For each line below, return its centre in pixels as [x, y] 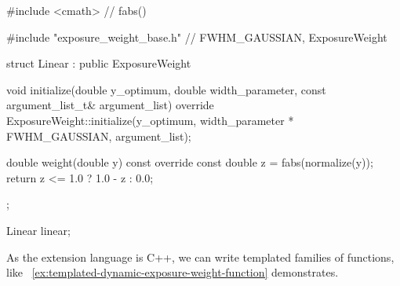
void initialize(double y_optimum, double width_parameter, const [166, 89]
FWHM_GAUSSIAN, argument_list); [99, 136]
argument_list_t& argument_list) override [110, 105]
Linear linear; [38, 230]
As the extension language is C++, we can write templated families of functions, [200, 257]
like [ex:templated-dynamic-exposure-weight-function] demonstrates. [173, 272]
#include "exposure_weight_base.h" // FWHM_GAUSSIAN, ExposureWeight [197, 37]
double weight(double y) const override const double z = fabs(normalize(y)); [190, 162]
